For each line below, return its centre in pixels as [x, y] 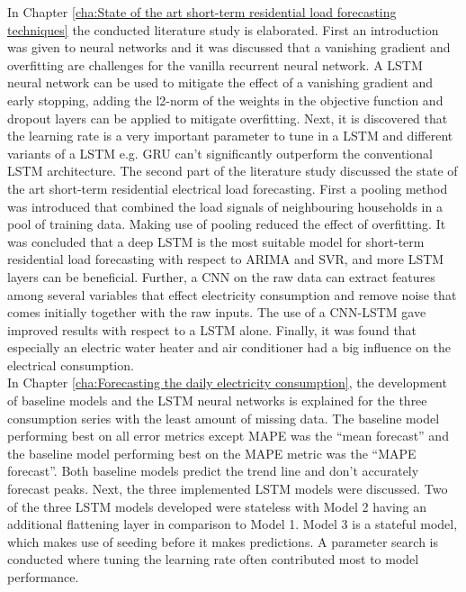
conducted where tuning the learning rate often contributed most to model [213, 559]
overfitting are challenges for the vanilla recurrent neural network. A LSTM [215, 64]
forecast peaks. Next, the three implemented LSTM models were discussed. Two [228, 489]
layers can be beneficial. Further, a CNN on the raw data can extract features [221, 276]
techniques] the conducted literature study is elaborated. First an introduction [223, 29]
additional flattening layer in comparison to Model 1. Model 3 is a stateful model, [233, 524]
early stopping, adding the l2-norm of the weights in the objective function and [225, 100]
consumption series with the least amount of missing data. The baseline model [224, 418]
